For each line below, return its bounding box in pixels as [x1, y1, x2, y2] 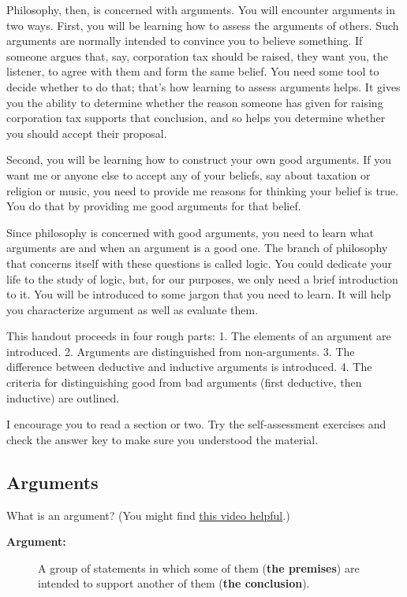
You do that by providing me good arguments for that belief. [6, 198, 301, 214]
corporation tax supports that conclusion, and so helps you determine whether [6, 109, 386, 126]
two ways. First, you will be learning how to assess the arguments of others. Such [6, 17, 399, 33]
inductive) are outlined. [6, 389, 120, 406]
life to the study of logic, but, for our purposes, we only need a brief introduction [6, 270, 398, 287]
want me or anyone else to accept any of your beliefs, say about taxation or [6, 166, 371, 183]
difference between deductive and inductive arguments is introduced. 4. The [6, 358, 372, 375]
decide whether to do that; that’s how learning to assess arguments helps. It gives [6, 78, 401, 95]
